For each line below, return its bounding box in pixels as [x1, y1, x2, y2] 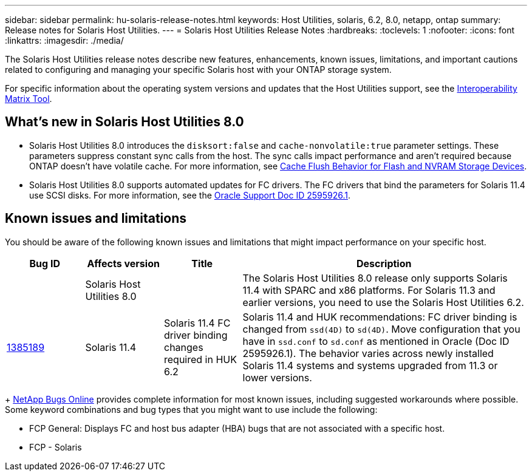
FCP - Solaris [29, 441, 82, 452]
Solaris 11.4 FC [164, 316, 231, 329]
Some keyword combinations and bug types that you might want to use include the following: [5, 404, 378, 415]
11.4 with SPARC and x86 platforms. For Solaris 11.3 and [242, 284, 496, 296]
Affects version [87, 257, 160, 270]
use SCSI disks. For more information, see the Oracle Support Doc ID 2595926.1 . [29, 189, 351, 200]
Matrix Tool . [5, 93, 52, 104]
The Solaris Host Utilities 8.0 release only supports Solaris [242, 271, 508, 284]
